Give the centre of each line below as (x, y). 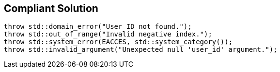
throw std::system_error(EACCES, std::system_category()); (118, 42)
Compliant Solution (51, 8)
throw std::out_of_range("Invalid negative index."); (108, 34)
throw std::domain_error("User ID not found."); (98, 27)
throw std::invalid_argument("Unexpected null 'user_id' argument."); (141, 50)
